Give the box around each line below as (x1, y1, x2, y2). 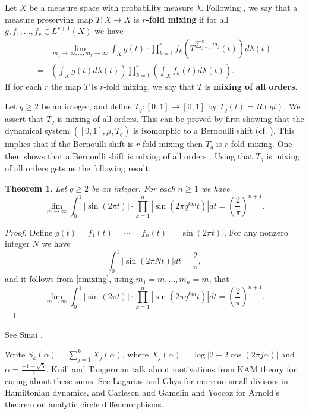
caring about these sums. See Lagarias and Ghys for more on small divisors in (5, 374, 288, 387)
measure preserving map (5, 12, 93, 25)
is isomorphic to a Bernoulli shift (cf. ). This (133, 124, 295, 137)
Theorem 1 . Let (5, 181, 67, 194)
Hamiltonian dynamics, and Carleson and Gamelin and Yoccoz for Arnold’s (5, 386, 280, 399)
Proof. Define (5, 225, 53, 238)
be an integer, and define (41, 100, 132, 112)
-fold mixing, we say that (103, 80, 195, 92)
